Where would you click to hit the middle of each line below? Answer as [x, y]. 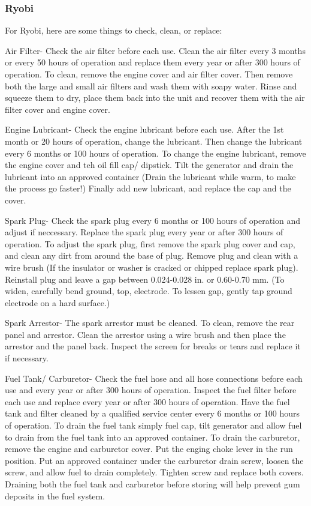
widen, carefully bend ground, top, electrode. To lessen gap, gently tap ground [149, 291]
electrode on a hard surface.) [58, 302]
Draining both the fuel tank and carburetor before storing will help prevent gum [153, 484]
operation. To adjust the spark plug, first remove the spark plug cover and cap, [150, 243]
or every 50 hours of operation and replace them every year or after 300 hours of [153, 62]
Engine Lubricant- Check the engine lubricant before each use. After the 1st [144, 129]
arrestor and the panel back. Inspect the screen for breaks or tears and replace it [153, 346]
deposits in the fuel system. [55, 495]
